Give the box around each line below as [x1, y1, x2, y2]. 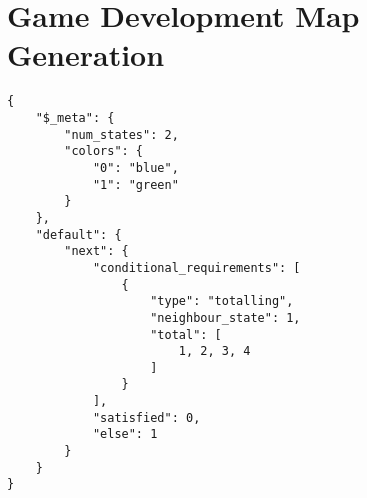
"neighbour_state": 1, [150, 310, 301, 325]
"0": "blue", [92, 160, 179, 175]
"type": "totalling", [150, 294, 294, 309]
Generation [7, 34, 165, 75]
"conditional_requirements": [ [92, 260, 301, 275]
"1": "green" [92, 177, 179, 192]
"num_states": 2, [64, 127, 179, 142]
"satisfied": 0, [92, 410, 201, 425]
